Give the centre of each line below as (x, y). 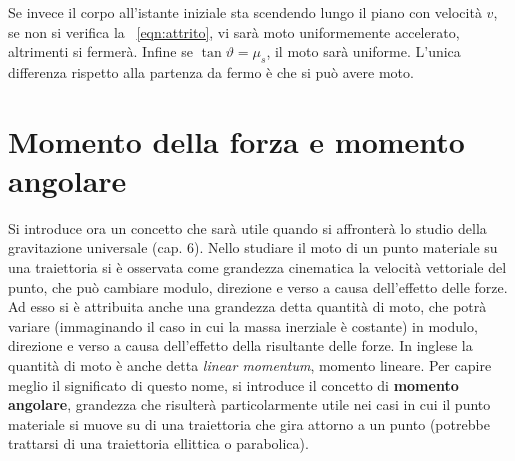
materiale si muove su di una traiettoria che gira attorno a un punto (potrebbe (249, 423)
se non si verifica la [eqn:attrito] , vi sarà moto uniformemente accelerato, (234, 31)
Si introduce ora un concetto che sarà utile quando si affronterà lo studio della (247, 227)
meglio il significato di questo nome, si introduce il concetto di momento (233, 384)
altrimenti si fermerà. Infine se (100, 51)
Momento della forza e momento (236, 140)
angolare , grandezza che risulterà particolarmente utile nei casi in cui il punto (249, 404)
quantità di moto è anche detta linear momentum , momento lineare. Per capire (250, 365)
